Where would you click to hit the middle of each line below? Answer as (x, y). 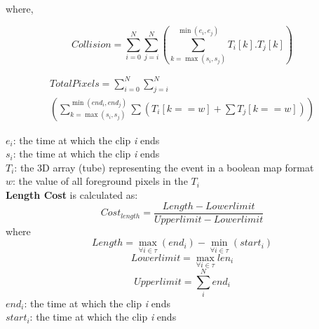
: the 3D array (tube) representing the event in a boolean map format (164, 167)
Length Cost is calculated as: (72, 195)
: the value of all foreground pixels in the (100, 181)
